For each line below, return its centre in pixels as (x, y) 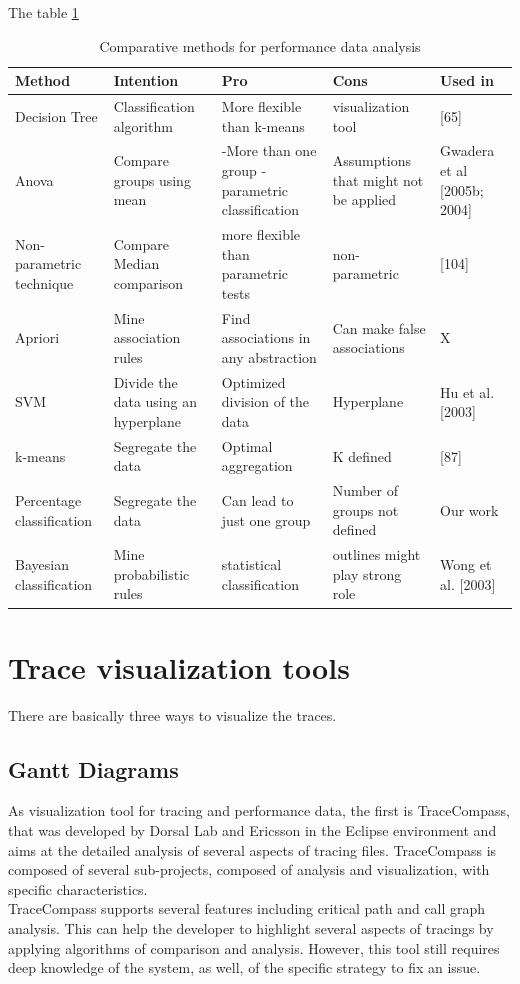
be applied (364, 199)
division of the (265, 401)
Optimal (247, 445)
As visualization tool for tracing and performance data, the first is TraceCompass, (259, 810)
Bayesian (42, 564)
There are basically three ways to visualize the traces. (172, 714)
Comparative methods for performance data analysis (260, 45)
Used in (467, 80)
